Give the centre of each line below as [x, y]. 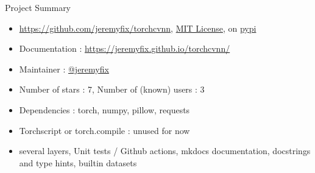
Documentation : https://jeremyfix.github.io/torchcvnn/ [125, 48]
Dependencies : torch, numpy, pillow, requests [104, 109]
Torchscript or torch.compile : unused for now [104, 130]
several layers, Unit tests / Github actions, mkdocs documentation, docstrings [165, 151]
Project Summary [38, 7]
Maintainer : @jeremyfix [64, 69]
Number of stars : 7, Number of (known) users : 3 [112, 89]
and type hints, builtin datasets [78, 162]
